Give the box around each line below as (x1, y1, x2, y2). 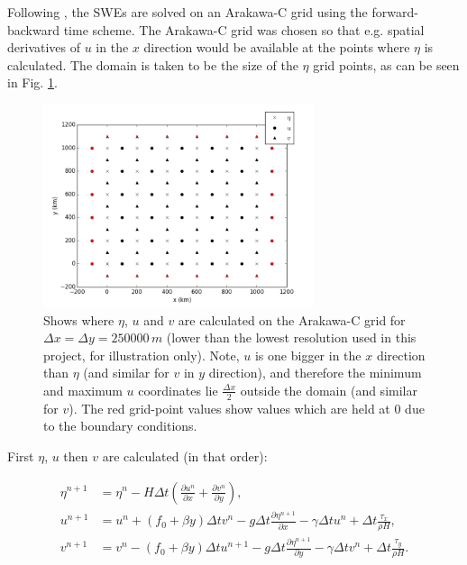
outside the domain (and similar (240, 380, 417, 399)
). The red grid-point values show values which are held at (69, 398, 390, 417)
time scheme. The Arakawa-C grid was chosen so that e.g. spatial (63, 20, 425, 39)
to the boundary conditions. (43, 416, 197, 435)
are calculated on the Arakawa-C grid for (178, 310, 406, 329)
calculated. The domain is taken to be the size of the (7, 55, 298, 74)
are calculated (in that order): (102, 446, 268, 465)
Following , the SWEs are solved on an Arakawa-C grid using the (7, 3, 368, 21)
